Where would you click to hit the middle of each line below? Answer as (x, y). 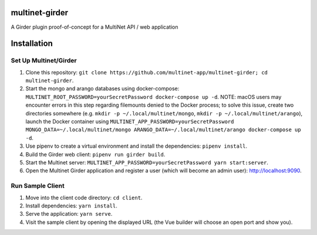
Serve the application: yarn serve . (69, 214)
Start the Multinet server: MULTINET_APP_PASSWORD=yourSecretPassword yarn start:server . (147, 162)
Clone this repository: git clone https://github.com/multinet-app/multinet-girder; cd (147, 72)
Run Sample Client (38, 186)
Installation (32, 44)
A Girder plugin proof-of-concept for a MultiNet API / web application (95, 27)
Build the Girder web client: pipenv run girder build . (95, 154)
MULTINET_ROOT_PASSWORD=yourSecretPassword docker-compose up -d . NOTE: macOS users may (154, 97)
